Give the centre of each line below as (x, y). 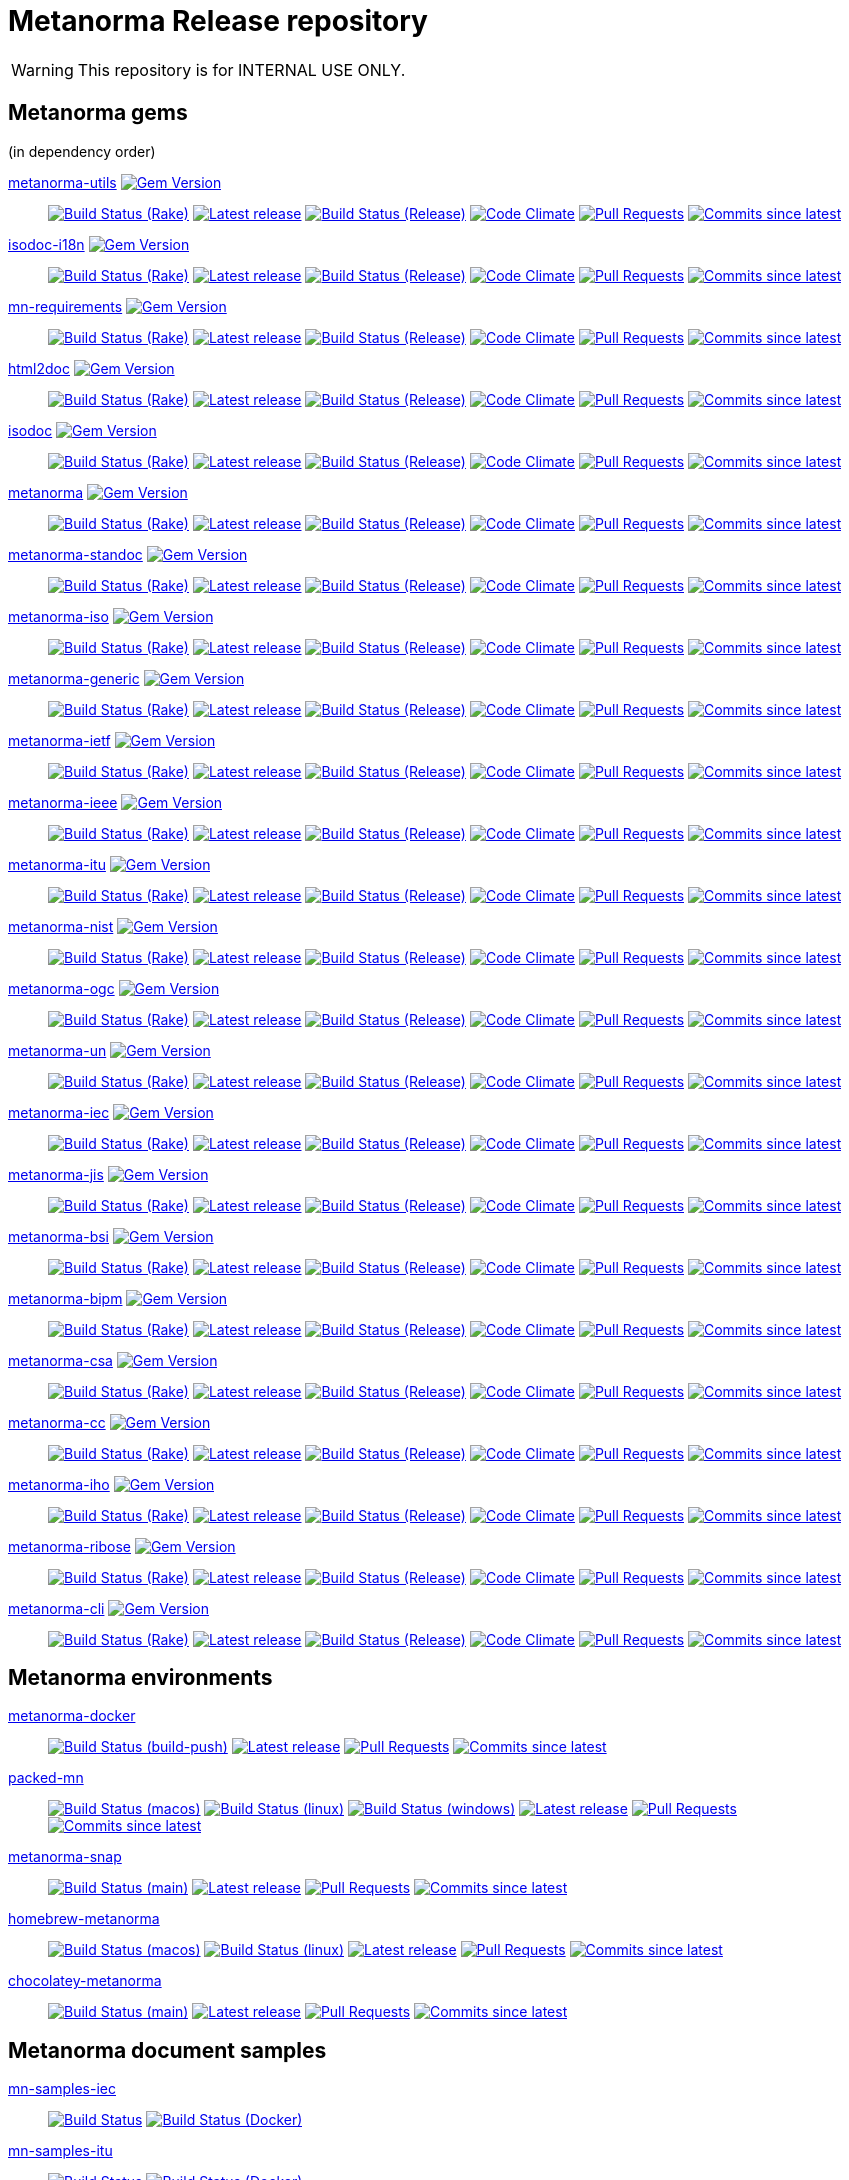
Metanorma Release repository (218, 21)
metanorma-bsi (59, 1236)
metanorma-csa (60, 1360)
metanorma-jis (56, 1174)
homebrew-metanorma (84, 1919)
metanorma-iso (58, 616)
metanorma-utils (62, 182)
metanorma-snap (65, 1857)
